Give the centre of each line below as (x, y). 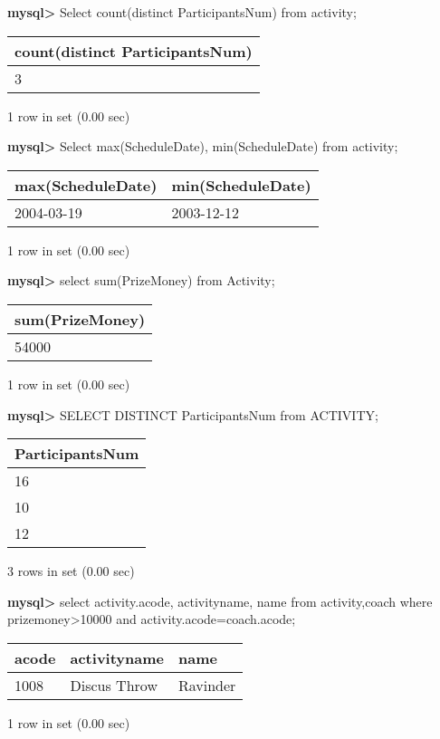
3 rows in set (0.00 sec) (71, 571)
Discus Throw (114, 685)
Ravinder (207, 685)
